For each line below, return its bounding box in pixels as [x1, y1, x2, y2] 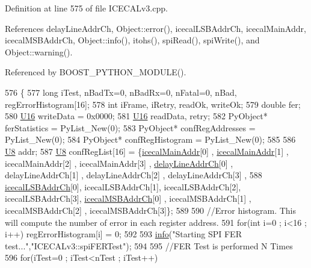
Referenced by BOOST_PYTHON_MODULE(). [5, 66, 186, 78]
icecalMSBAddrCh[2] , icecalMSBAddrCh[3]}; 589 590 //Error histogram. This [5, 204, 297, 216]
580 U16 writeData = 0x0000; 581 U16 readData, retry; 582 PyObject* [5, 110, 268, 122]
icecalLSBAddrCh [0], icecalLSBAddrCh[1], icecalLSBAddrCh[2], [5, 180, 241, 193]
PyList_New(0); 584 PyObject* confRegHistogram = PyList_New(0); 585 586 [5, 133, 296, 146]
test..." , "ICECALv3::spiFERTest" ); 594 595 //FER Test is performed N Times [5, 239, 293, 252]
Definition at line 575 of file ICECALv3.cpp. [5, 2, 168, 14]
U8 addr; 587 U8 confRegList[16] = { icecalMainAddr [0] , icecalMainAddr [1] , [5, 145, 289, 157]
